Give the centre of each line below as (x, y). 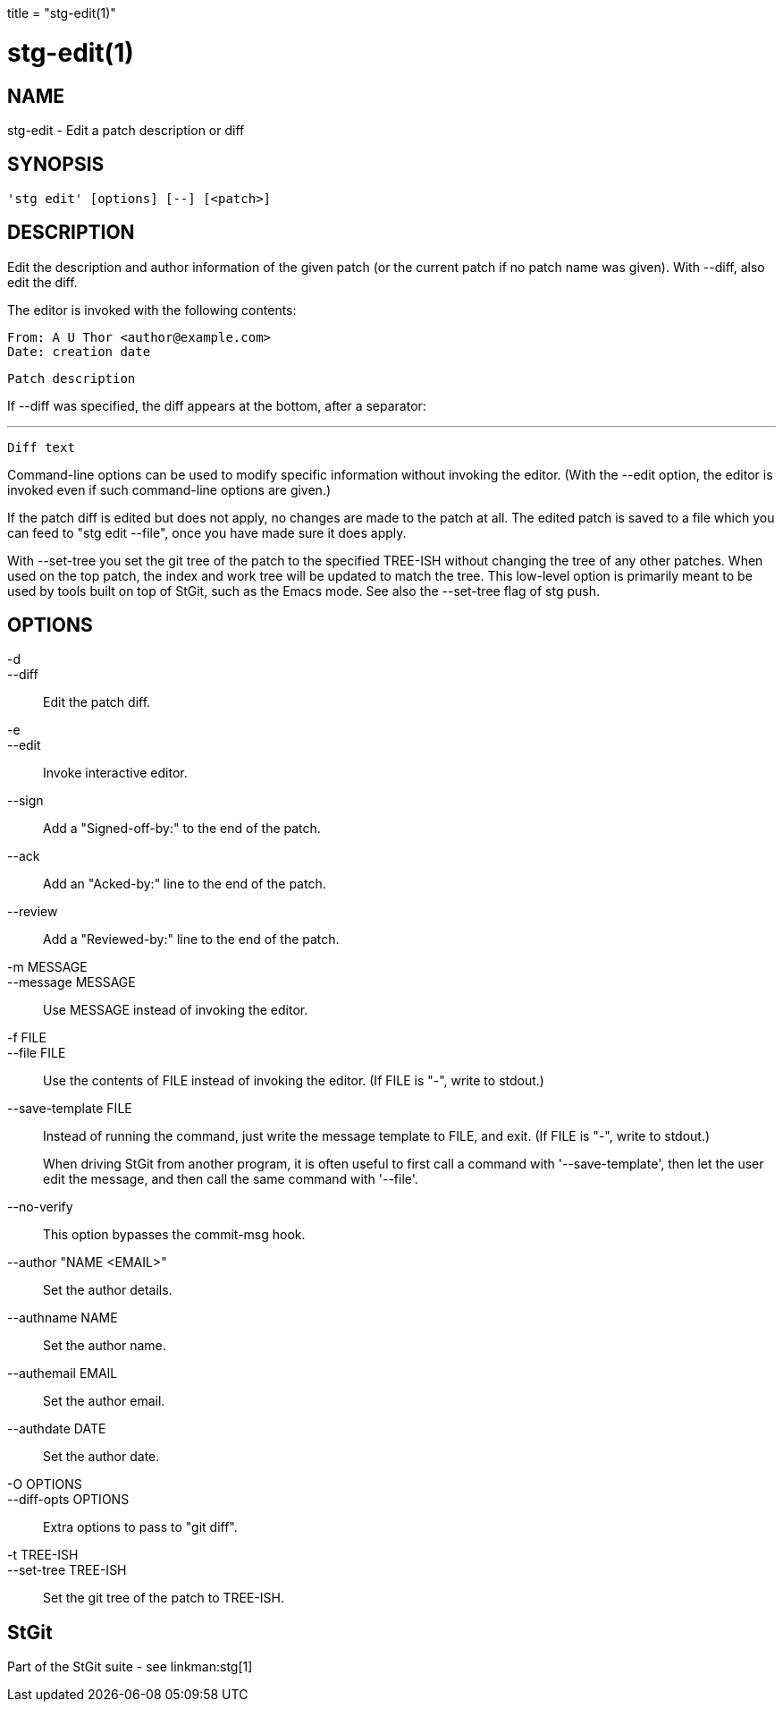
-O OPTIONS (45, 1484)
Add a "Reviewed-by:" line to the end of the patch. (191, 940)
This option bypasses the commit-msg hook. (174, 1235)
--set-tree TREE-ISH (67, 1570)
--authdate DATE (57, 1429)
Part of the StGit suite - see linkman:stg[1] (130, 1667)
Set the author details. (108, 1290)
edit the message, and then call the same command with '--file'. (231, 1179)
